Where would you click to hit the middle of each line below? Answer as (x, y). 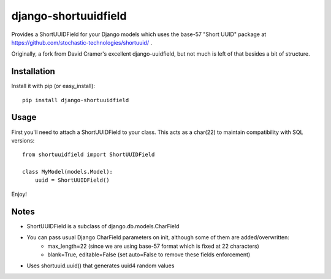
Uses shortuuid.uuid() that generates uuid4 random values (101, 266)
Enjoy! (19, 194)
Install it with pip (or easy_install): (53, 86)
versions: (23, 140)
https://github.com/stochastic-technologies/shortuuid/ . (82, 42)
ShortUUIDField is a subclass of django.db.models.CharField (103, 226)
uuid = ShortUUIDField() (72, 180)
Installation (33, 71)
